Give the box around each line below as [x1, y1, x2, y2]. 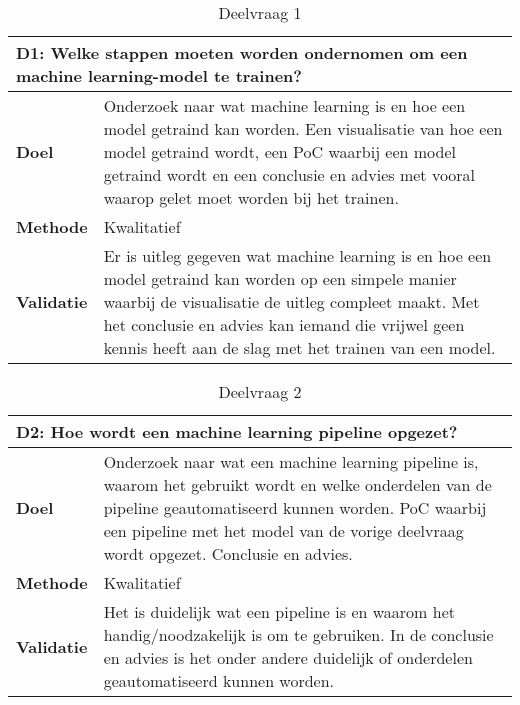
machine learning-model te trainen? [16, 64, 302, 87]
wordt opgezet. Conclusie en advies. [103, 542, 353, 565]
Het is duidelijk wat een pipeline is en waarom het [103, 600, 455, 623]
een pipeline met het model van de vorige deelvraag [103, 519, 464, 542]
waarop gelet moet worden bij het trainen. [103, 186, 399, 209]
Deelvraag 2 [218, 380, 302, 403]
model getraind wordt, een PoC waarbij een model [103, 140, 457, 163]
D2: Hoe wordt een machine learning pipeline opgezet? [16, 420, 458, 443]
